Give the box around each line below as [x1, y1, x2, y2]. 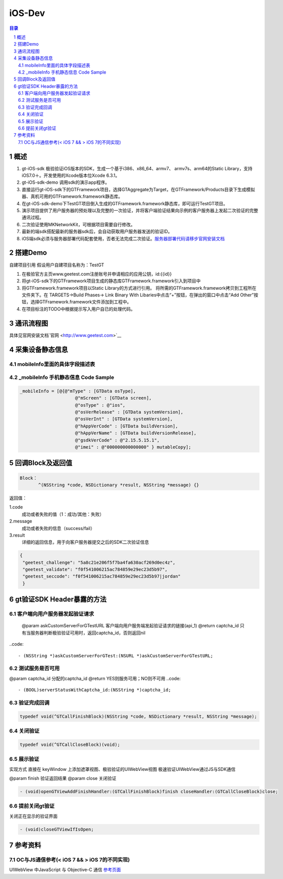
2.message [9, 518, 32, 524]
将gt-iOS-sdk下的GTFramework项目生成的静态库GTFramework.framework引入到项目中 [21, 278, 201, 284]
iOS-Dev [9, 8, 45, 19]
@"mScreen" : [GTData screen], [75, 395, 152, 401]
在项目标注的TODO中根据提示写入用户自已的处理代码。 [21, 306, 135, 312]
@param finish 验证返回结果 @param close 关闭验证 [9, 775, 116, 781]
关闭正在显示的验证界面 [9, 813, 57, 819]
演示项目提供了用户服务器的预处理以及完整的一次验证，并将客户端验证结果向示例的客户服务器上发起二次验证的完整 [21, 208, 258, 214]
